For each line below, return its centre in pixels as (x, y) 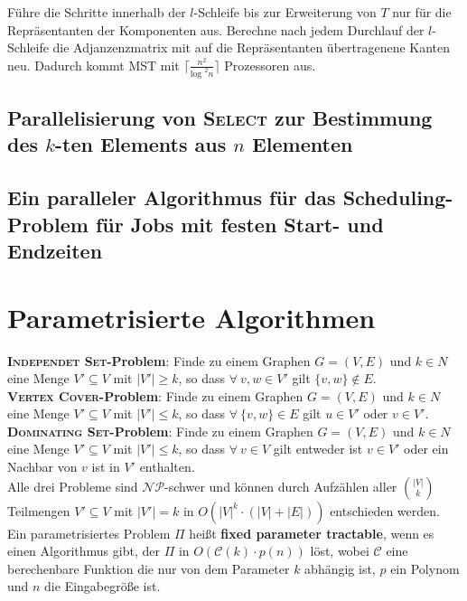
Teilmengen (39, 510)
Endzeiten (55, 250)
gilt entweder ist (318, 449)
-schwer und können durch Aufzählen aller (281, 486)
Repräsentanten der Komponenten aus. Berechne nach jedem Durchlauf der (216, 29)
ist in (106, 467)
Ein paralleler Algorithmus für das (172, 197)
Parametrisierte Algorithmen (191, 317)
